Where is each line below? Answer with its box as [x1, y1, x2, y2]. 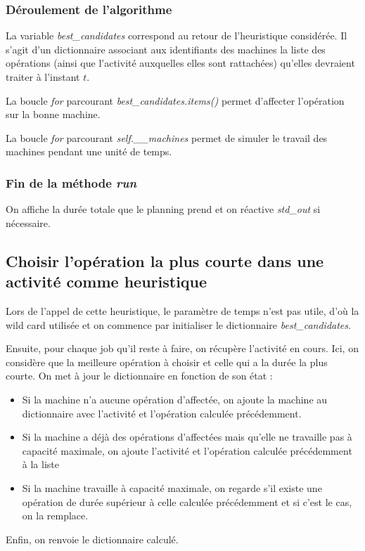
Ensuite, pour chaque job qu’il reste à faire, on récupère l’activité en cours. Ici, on [6, 341, 359, 356]
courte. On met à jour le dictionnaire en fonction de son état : [6, 368, 273, 383]
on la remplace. [22, 508, 89, 523]
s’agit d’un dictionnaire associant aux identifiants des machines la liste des [6, 41, 326, 56]
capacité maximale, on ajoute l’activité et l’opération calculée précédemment [22, 443, 352, 458]
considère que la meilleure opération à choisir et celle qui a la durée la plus [6, 354, 328, 369]
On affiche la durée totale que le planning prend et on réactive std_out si [6, 202, 321, 216]
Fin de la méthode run [6, 174, 137, 191]
